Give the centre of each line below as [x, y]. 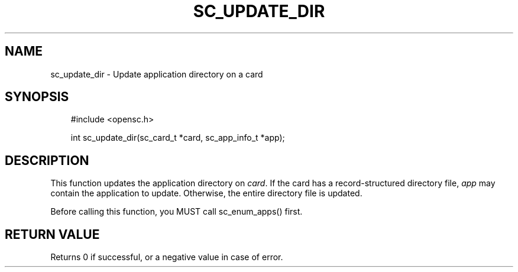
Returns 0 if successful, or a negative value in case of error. [167, 257]
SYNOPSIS [37, 97]
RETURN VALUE [52, 234]
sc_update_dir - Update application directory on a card [157, 74]
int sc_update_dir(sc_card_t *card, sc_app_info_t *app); [178, 138]
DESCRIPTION [47, 160]
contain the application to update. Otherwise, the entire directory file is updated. [206, 193]
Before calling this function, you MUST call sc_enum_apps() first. [177, 212]
